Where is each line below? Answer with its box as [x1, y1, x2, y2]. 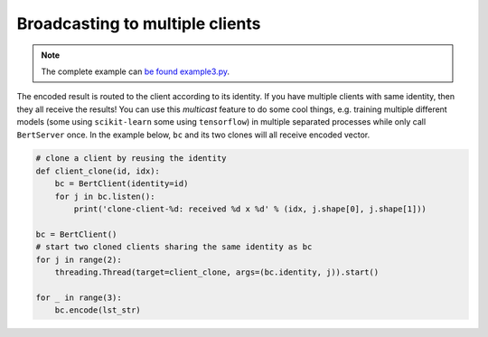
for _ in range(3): [35, 292, 122, 303]
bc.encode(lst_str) [54, 305, 142, 315]
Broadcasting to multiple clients [16, 14, 261, 33]
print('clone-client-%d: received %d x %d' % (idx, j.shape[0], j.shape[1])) [73, 204, 427, 214]
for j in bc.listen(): [54, 191, 155, 201]
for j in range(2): [35, 254, 122, 265]
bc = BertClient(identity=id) [54, 179, 189, 189]
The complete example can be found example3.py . [41, 66, 230, 77]
